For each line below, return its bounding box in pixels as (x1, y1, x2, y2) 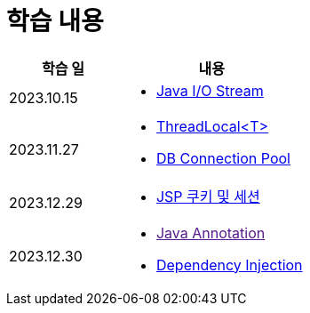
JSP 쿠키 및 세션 (155, 187, 260, 205)
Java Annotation (155, 223, 266, 242)
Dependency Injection (155, 255, 303, 274)
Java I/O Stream (155, 81, 264, 100)
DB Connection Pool (155, 148, 290, 167)
